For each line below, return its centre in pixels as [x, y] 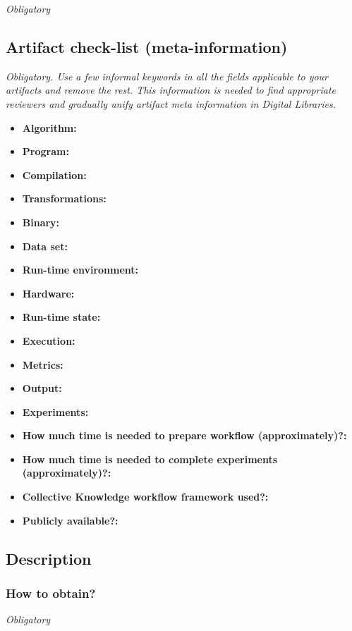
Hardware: [48, 293]
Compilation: [54, 174]
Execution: [49, 340]
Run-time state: [61, 317]
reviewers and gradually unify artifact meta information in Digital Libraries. [171, 103]
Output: [42, 388]
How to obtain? [51, 593]
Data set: [45, 246]
